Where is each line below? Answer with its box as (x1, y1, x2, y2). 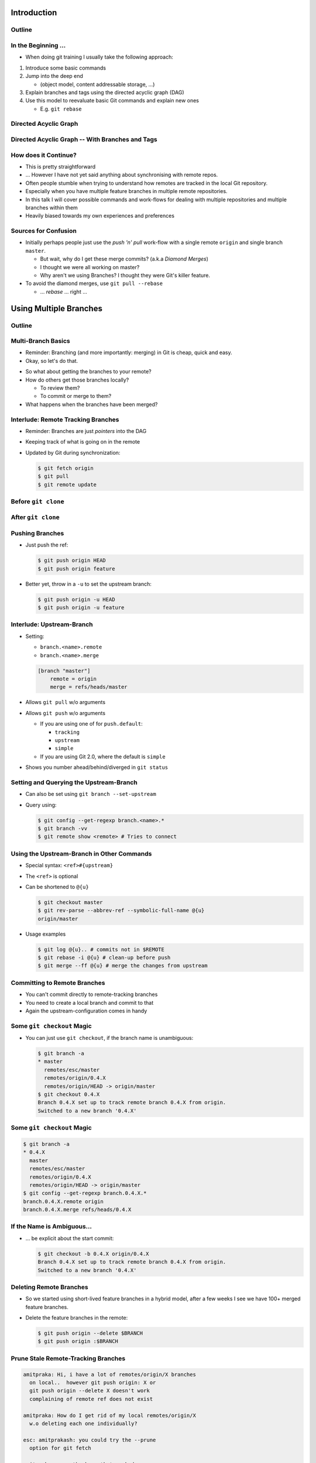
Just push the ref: (25, 541, 68, 548)
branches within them (25, 204, 78, 211)
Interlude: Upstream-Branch (11, 620, 93, 629)
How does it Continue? (11, 151, 77, 159)
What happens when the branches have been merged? (25, 401, 158, 408)
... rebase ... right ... (40, 288, 88, 295)
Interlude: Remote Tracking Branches (11, 415, 119, 424)
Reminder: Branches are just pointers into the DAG (25, 427, 147, 434)
